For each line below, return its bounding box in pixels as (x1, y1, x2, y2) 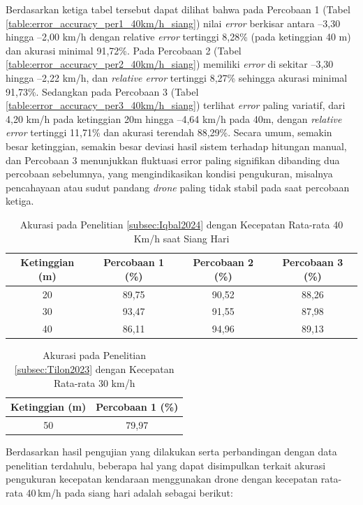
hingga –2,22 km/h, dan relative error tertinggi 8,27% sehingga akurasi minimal (6, 70, 348, 85)
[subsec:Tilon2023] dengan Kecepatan (14, 361, 175, 376)
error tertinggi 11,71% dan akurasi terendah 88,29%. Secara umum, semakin (6, 125, 332, 140)
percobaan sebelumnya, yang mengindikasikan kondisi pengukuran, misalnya (6, 166, 333, 181)
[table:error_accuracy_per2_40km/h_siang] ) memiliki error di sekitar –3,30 (6, 57, 334, 71)
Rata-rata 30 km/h (53, 375, 135, 390)
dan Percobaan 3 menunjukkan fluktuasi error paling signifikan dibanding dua (6, 152, 340, 167)
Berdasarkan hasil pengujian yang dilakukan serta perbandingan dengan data (6, 444, 337, 459)
